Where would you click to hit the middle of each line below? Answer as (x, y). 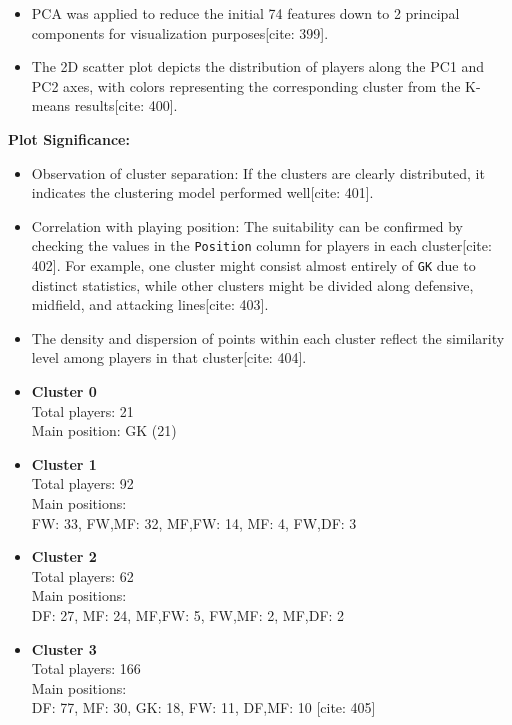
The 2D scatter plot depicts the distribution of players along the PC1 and (258, 66)
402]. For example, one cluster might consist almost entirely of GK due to (253, 265)
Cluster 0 (64, 391)
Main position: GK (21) (104, 430)
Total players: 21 (82, 410)
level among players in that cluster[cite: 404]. (169, 357)
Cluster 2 (64, 556)
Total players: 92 (82, 483)
